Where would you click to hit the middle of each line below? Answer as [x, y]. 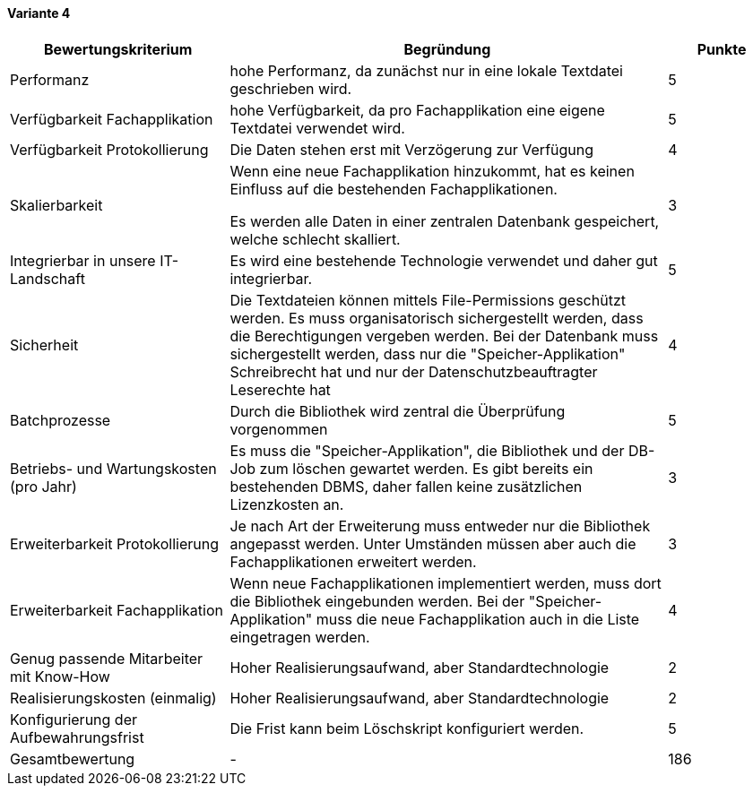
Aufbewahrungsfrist [77, 737]
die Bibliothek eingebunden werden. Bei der [377, 601]
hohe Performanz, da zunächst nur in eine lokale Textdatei [426, 70]
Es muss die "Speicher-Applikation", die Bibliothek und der [427, 450]
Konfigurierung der [74, 719]
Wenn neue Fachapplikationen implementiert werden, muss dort [446, 583]
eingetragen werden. [300, 637]
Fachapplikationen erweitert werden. [353, 561]
